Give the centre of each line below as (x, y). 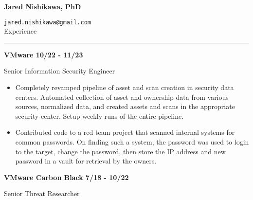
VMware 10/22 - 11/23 (44, 54)
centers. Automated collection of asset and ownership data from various (122, 97)
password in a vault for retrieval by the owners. (86, 161)
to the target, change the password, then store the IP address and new (120, 151)
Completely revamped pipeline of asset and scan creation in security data (125, 87)
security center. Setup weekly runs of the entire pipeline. (99, 116)
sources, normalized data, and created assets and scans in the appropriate (125, 106)
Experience (20, 31)
